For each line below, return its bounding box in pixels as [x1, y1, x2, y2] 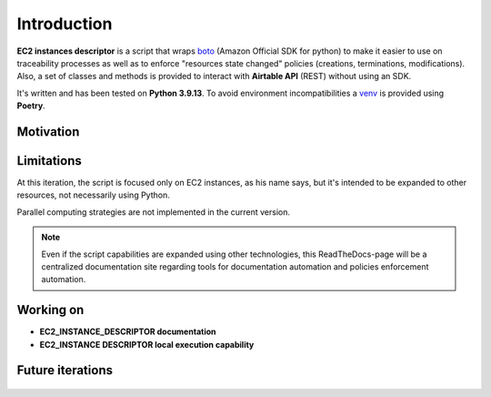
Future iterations [16, 362, 114, 378]
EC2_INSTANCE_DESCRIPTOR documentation [39, 326, 216, 337]
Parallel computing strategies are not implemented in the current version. [16, 206, 291, 218]
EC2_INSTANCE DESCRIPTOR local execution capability [39, 339, 255, 350]
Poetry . [16, 100, 45, 111]
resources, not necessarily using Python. [16, 189, 170, 200]
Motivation [16, 124, 80, 139]
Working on [16, 302, 85, 318]
